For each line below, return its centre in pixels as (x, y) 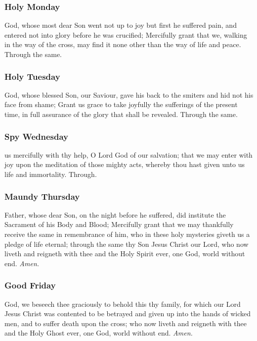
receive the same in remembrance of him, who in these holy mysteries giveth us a (127, 234)
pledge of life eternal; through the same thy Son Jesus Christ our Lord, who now (127, 244)
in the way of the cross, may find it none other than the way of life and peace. (123, 44)
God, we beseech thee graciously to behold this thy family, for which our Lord (123, 304)
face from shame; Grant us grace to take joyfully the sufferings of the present (121, 104)
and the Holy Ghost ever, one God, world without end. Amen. (99, 333)
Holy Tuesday (32, 76)
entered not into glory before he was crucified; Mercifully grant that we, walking (126, 34)
